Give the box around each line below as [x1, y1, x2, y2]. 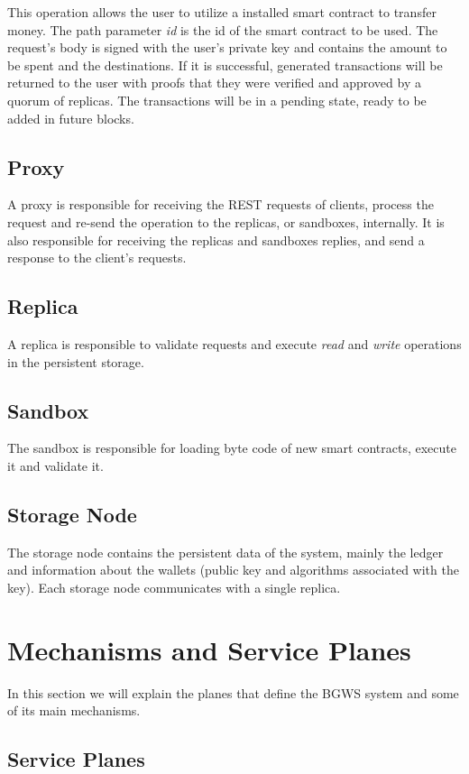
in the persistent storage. [7, 352, 144, 371]
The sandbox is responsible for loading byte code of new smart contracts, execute [7, 438, 456, 457]
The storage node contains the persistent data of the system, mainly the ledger [7, 542, 444, 561]
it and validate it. [7, 456, 104, 475]
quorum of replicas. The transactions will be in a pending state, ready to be [7, 90, 427, 109]
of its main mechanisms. [7, 701, 141, 720]
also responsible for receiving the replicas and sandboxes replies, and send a [7, 230, 425, 249]
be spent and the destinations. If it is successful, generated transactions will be [7, 55, 443, 74]
